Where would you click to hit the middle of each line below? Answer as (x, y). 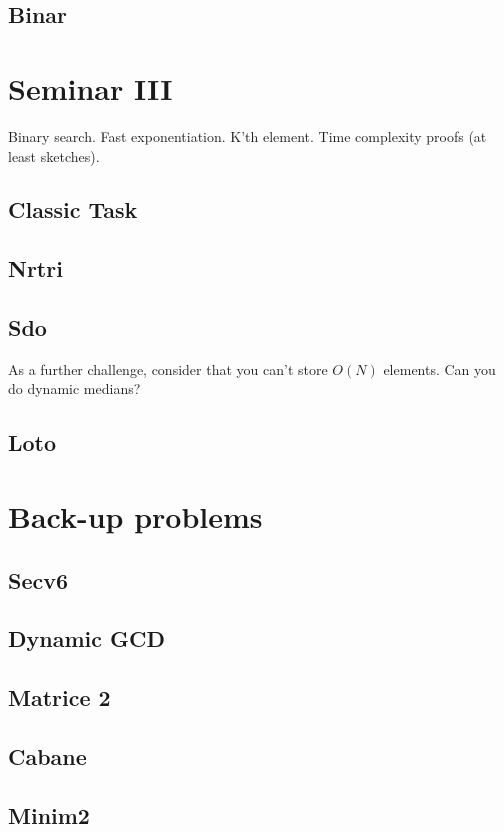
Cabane (47, 755)
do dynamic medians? (74, 388)
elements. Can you (439, 368)
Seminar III (90, 87)
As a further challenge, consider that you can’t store (168, 368)
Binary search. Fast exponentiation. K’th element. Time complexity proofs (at (247, 135)
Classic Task (73, 209)
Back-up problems (135, 516)
